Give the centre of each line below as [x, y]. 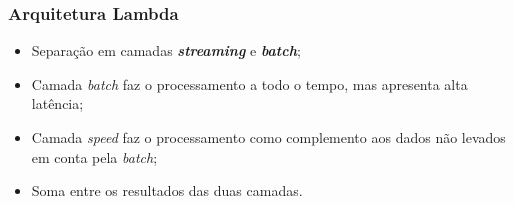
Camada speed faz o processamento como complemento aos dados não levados [268, 137]
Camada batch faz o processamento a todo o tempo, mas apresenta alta [249, 83]
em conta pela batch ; [94, 156]
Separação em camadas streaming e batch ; [166, 50]
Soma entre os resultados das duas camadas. [167, 190]
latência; [57, 103]
